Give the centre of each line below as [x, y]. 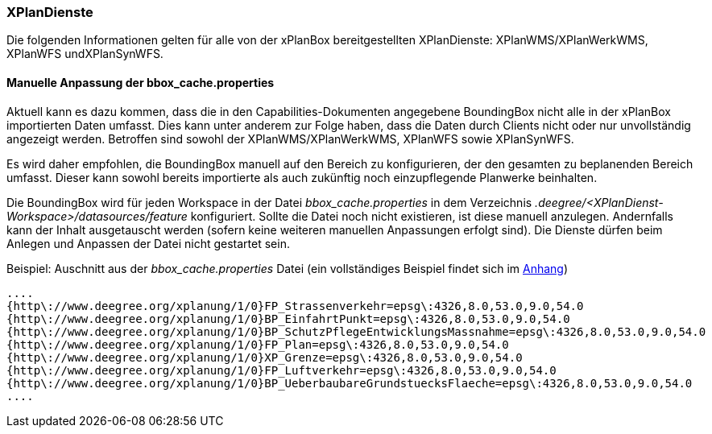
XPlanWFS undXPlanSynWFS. [85, 54]
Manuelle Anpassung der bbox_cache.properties [141, 82]
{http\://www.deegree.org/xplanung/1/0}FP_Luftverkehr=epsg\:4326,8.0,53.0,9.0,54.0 [281, 370]
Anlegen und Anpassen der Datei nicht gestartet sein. [148, 243]
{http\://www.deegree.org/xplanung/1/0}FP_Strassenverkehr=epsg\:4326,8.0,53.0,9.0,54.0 [295, 306]
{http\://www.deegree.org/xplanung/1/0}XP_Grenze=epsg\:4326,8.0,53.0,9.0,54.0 [265, 357]
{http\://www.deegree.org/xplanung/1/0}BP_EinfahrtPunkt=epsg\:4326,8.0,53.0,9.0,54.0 [288, 318]
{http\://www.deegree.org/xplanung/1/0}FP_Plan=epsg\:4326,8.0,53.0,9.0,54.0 [258, 344]
